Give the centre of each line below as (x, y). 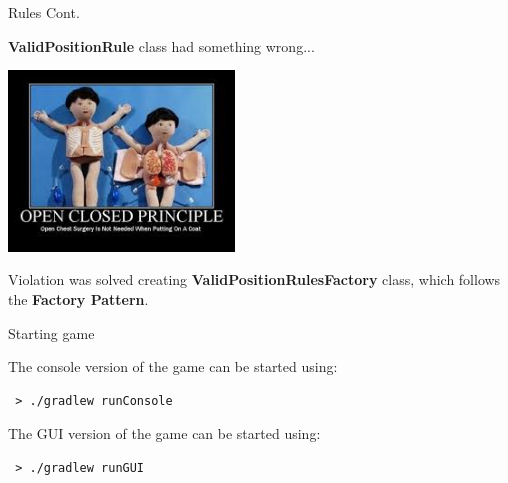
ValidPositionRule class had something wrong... (161, 45)
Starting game (51, 332)
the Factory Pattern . (78, 298)
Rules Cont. (44, 12)
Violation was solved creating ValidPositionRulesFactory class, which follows (254, 279)
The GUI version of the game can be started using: (164, 433)
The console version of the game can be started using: (173, 366)
